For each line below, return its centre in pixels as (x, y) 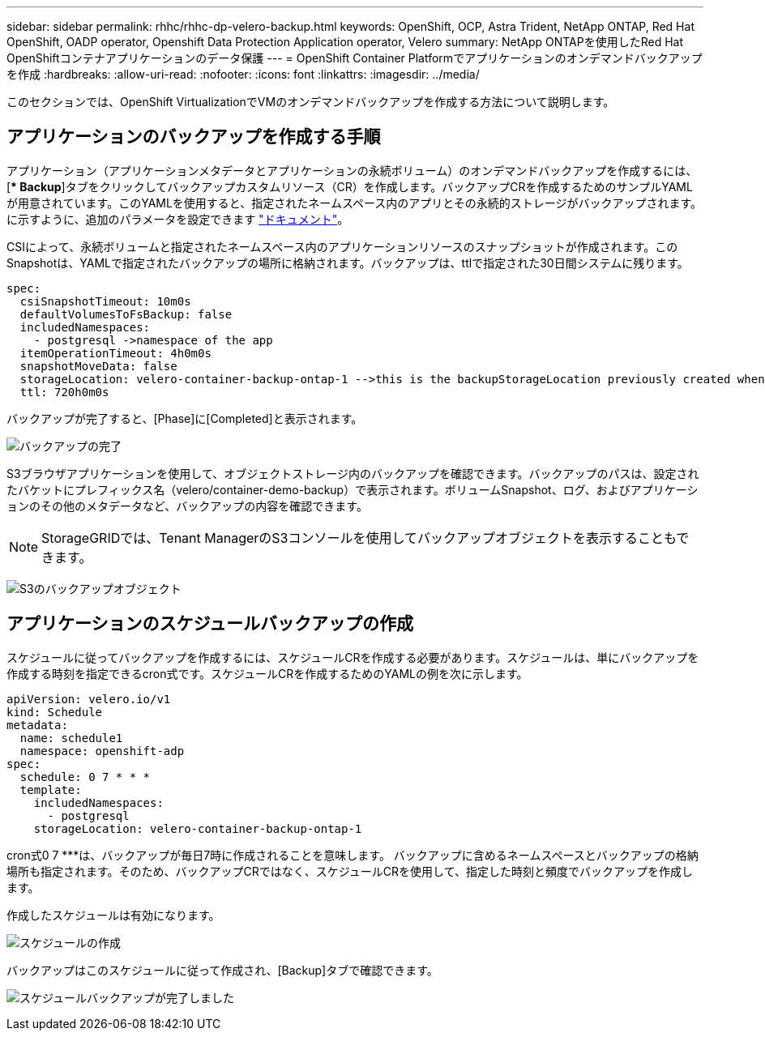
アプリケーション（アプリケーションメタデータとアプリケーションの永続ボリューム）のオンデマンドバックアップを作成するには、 (352, 170)
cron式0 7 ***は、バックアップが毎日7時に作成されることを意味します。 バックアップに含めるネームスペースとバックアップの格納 (353, 855)
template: (51, 789)
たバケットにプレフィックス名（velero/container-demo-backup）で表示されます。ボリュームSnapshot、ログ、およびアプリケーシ (353, 489)
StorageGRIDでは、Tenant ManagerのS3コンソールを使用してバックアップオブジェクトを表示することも (359, 538)
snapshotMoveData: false (98, 366)
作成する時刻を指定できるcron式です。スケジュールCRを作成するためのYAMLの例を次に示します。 (267, 673)
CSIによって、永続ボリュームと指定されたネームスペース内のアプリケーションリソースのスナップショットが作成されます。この (342, 246)
